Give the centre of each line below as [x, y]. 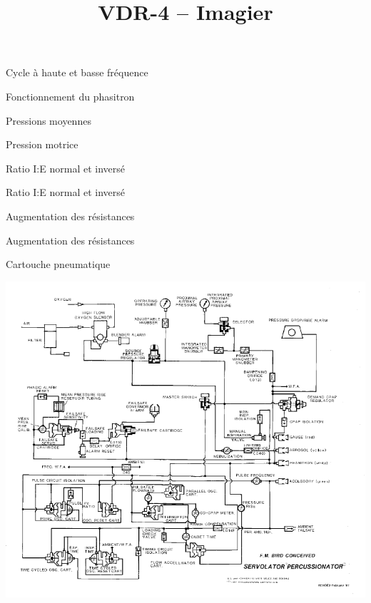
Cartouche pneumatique [58, 264]
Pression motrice [42, 144]
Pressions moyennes [49, 120]
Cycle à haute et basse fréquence [77, 72]
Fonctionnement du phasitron [70, 96]
